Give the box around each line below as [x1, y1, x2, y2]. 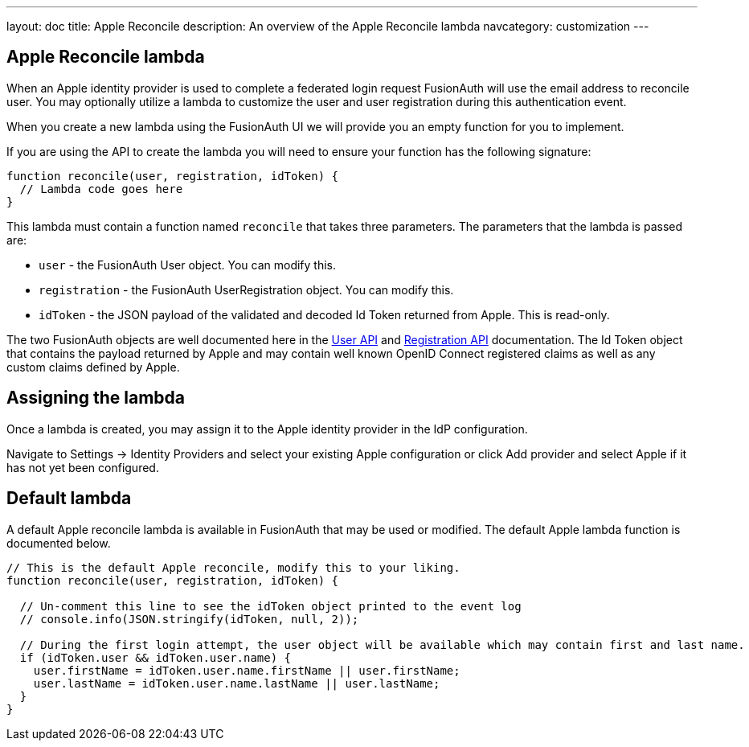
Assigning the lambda [6, 388, 186, 408]
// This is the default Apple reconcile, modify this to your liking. [6, 560, 460, 574]
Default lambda [6, 488, 132, 509]
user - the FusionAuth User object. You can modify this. [39, 257, 337, 272]
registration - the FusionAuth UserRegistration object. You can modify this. [39, 282, 454, 297]
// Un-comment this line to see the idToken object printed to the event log [19, 599, 522, 613]
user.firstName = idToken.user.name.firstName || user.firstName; [33, 663, 460, 677]
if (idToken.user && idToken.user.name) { [19, 651, 292, 664]
